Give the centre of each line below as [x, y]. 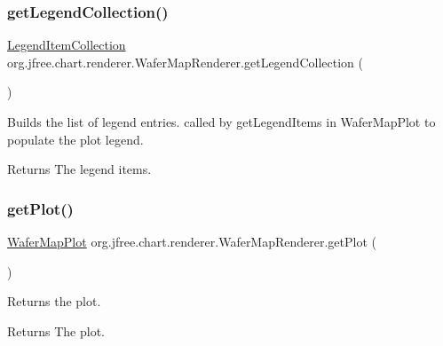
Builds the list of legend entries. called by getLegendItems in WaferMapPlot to [221, 122]
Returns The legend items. [79, 169]
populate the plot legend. [75, 139]
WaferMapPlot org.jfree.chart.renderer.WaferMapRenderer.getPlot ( [192, 241]
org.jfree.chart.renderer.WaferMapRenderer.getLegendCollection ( [185, 62]
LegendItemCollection [67, 45]
